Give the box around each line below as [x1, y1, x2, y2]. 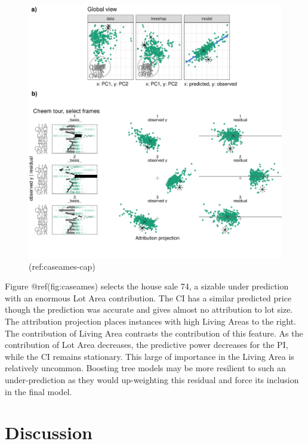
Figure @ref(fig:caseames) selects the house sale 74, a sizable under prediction [5, 280, 289, 292]
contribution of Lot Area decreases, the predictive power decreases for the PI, [5, 338, 288, 351]
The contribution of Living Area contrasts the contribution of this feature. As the [5, 326, 303, 339]
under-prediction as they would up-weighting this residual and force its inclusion [5, 373, 299, 386]
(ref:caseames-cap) [29, 260, 96, 272]
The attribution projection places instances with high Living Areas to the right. [5, 314, 296, 327]
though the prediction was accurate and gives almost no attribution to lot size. [5, 303, 293, 316]
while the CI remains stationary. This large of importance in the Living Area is [5, 350, 294, 362]
